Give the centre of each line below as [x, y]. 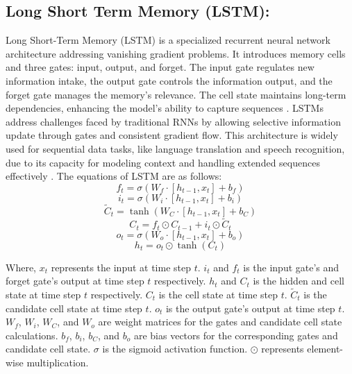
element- [325, 349]
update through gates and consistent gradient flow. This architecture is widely [172, 135]
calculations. [32, 335]
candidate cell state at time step [74, 308]
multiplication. [58, 362]
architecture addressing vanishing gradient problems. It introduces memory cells [176, 53]
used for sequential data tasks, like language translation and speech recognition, [175, 148]
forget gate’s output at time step [75, 281]
